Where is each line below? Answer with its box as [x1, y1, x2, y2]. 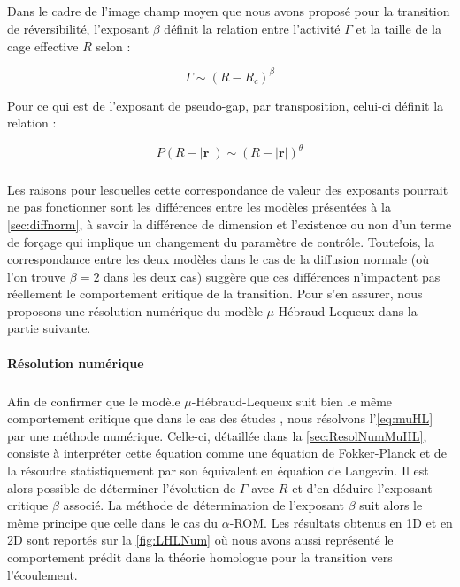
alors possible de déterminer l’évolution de [7, 478, 236, 497]
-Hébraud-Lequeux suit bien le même [191, 391, 393, 410]
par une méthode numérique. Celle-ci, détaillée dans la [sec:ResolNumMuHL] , [7, 426, 427, 444]
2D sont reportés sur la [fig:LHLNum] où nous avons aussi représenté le [7, 530, 394, 549]
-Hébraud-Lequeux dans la [274, 301, 418, 320]
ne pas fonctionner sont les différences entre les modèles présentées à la [7, 197, 391, 216]
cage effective [7, 36, 79, 55]
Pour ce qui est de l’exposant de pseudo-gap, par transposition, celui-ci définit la [7, 96, 444, 114]
